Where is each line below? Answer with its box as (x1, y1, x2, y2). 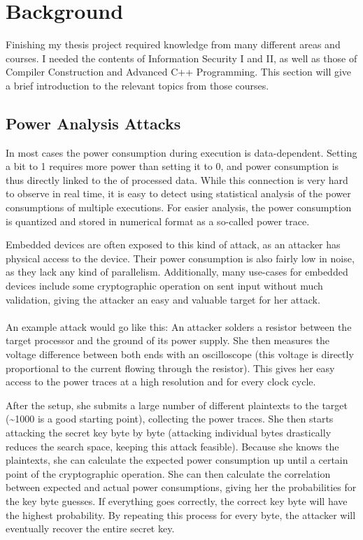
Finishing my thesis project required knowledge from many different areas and (6, 37, 341, 52)
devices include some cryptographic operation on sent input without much (6, 278, 323, 293)
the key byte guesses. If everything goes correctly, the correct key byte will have (6, 493, 348, 508)
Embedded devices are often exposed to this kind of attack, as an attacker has (6, 237, 341, 252)
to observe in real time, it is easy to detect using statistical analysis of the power (6, 186, 351, 201)
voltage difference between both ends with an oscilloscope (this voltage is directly (6, 347, 354, 362)
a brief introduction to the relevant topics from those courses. (6, 78, 269, 92)
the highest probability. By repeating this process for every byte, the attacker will (6, 507, 356, 522)
